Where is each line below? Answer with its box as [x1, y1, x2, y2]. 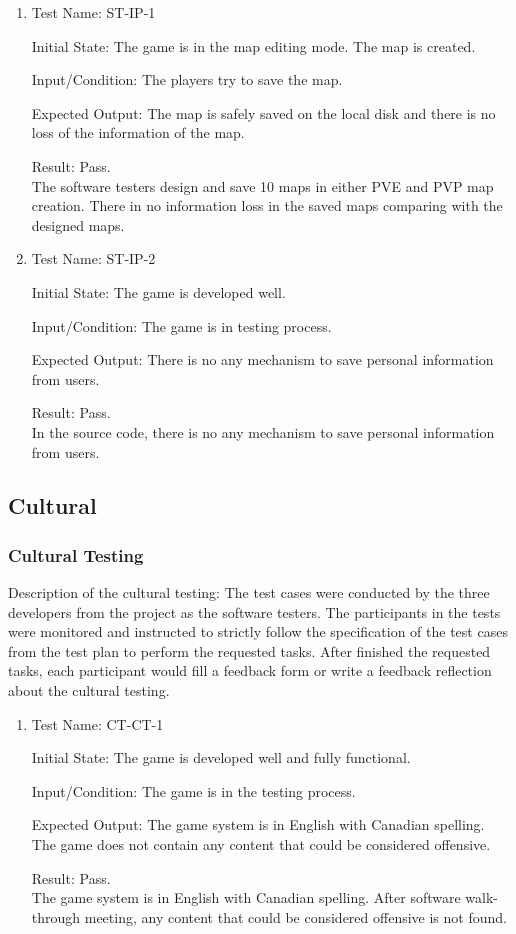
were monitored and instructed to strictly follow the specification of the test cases [8, 621, 508, 642]
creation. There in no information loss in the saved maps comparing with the [31, 195, 503, 216]
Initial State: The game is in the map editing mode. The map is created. [31, 35, 476, 56]
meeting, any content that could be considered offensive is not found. [84, 906, 507, 927]
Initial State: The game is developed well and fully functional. [31, 747, 411, 768]
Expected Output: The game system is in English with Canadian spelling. [31, 814, 485, 835]
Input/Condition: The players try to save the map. [31, 69, 343, 90]
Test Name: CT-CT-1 [31, 713, 164, 734]
